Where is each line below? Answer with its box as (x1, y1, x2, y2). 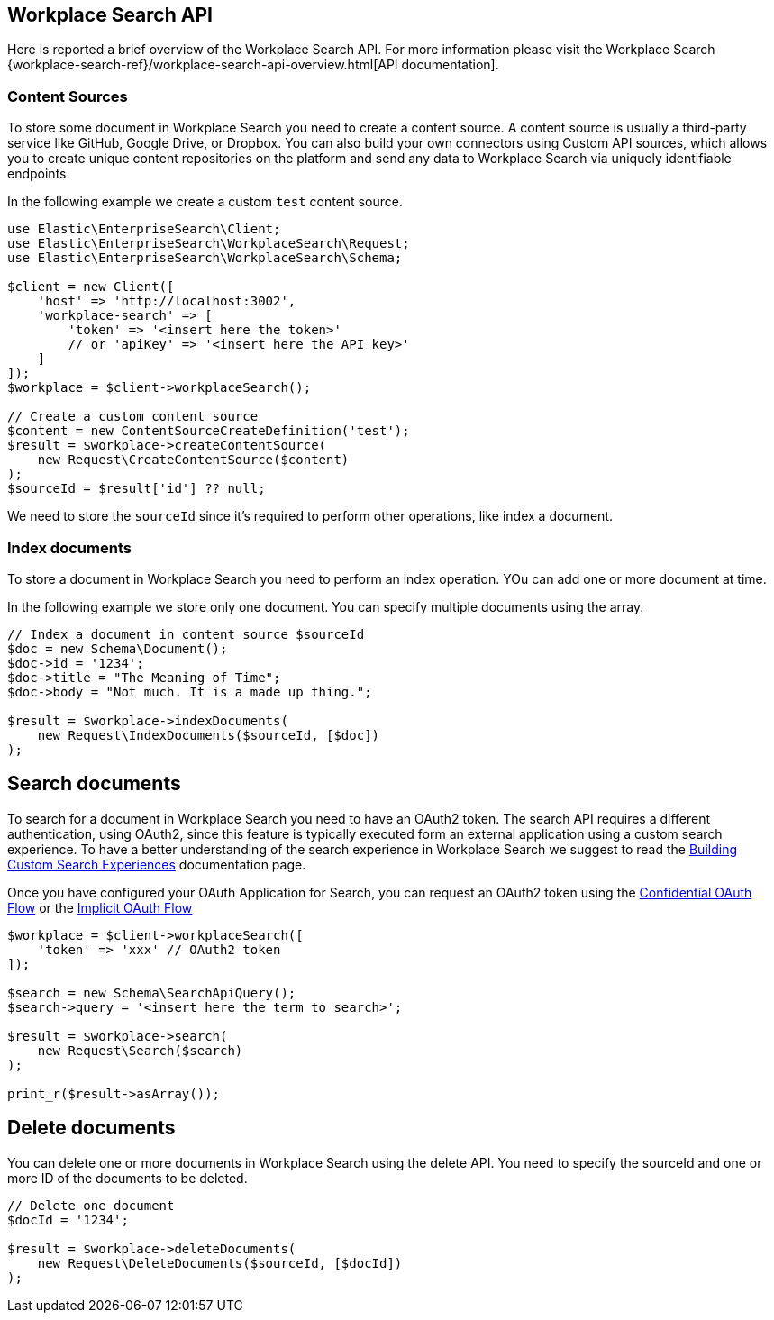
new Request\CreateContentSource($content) (37, 452, 350, 468)
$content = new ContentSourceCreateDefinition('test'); (7, 423, 410, 439)
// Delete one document (7, 1197, 175, 1213)
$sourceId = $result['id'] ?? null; (7, 481, 266, 496)
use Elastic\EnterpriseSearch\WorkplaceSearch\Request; (7, 236, 410, 251)
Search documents (7, 772, 181, 796)
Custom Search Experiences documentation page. (7, 856, 306, 872)
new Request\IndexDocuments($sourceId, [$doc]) (37, 727, 380, 742)
